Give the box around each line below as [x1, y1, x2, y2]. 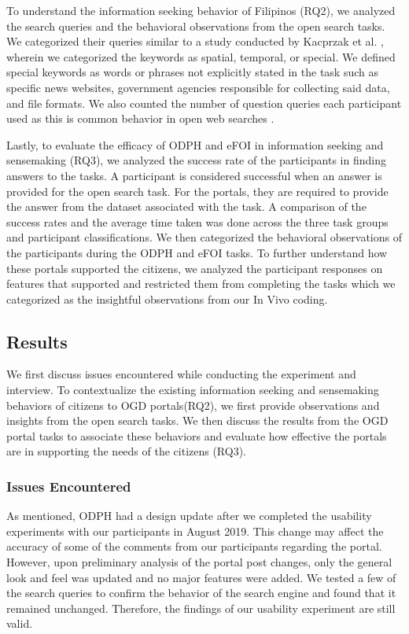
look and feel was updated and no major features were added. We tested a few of [6, 569, 396, 585]
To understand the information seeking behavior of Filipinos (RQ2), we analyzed [6, 2, 396, 18]
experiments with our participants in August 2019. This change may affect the [6, 522, 384, 539]
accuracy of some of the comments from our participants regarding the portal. [6, 538, 382, 555]
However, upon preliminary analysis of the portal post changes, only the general [6, 554, 392, 570]
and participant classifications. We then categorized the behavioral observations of [6, 229, 403, 245]
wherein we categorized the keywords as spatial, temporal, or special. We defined [6, 48, 396, 65]
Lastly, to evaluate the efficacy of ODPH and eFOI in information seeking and [6, 136, 384, 153]
